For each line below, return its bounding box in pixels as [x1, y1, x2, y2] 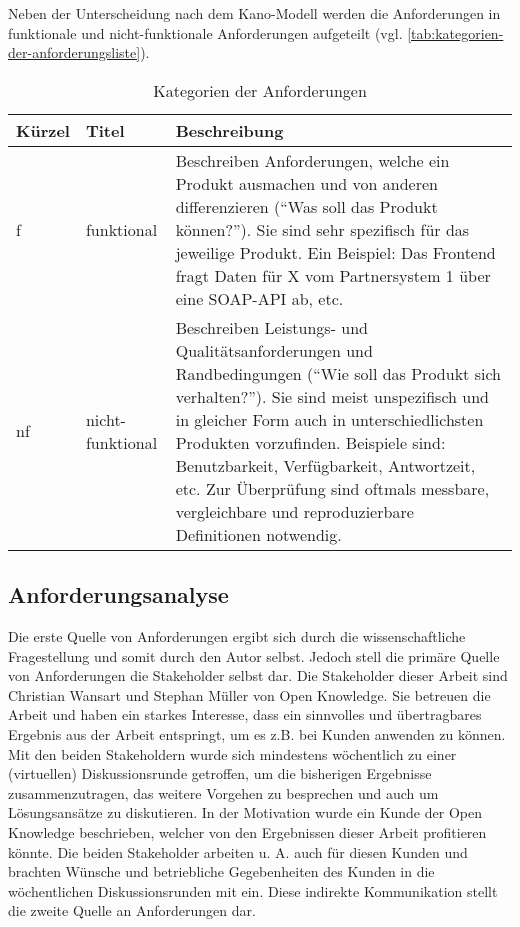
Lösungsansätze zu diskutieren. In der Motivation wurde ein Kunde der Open [8, 802, 482, 823]
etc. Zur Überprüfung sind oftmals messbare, [175, 476, 490, 500]
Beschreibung [175, 118, 284, 142]
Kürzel [16, 118, 70, 142]
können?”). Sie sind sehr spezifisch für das [175, 217, 470, 241]
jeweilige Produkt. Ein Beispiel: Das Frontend [175, 240, 496, 264]
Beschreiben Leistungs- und [175, 315, 368, 339]
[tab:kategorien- [407, 22, 504, 43]
